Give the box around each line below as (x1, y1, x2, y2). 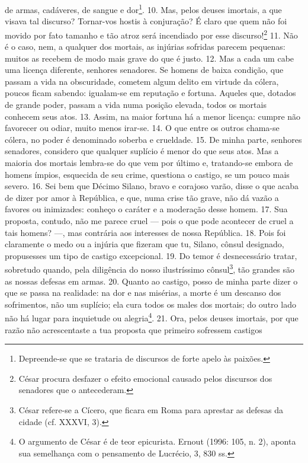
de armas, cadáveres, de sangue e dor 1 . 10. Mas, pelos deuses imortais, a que (5, 2, 282, 15)
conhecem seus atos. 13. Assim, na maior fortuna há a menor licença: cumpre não (5, 110, 301, 122)
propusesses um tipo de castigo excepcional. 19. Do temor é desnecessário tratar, (5, 249, 297, 261)
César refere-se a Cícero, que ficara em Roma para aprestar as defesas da (18, 404, 283, 416)
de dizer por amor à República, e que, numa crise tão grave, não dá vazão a (5, 191, 279, 203)
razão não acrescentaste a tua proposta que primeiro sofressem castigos (5, 323, 262, 336)
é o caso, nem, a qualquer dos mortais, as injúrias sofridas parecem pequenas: (5, 40, 285, 53)
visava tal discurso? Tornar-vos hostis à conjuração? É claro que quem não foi (5, 15, 287, 27)
